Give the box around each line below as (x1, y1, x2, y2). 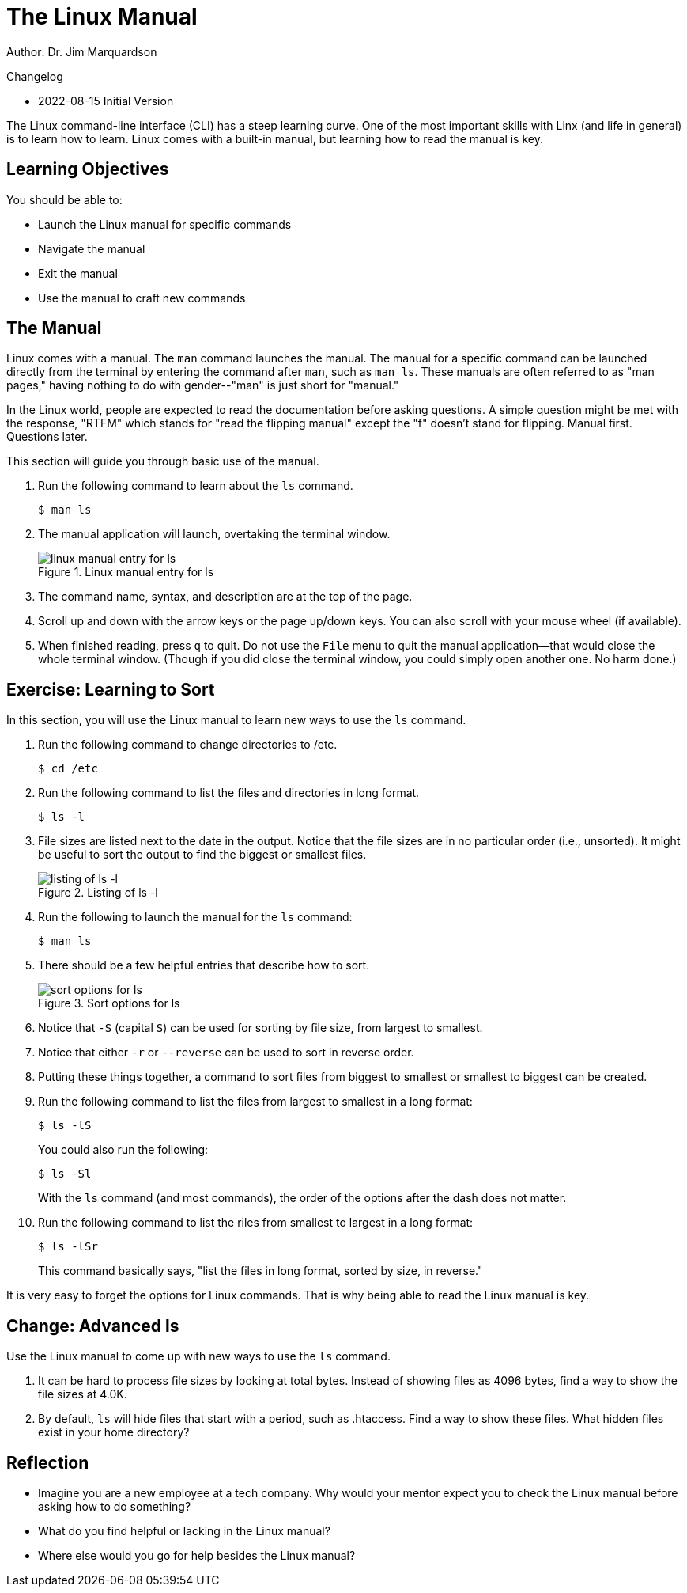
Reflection (6, 1452, 89, 1473)
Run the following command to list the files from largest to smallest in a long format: (38, 1094, 473, 1109)
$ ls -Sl (38, 1167, 92, 1181)
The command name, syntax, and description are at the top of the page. (38, 590, 413, 604)
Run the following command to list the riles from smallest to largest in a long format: (38, 1216, 474, 1230)
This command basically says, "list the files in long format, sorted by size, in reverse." (38, 1264, 483, 1278)
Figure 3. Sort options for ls (38, 996, 180, 1011)
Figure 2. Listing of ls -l (38, 886, 158, 900)
